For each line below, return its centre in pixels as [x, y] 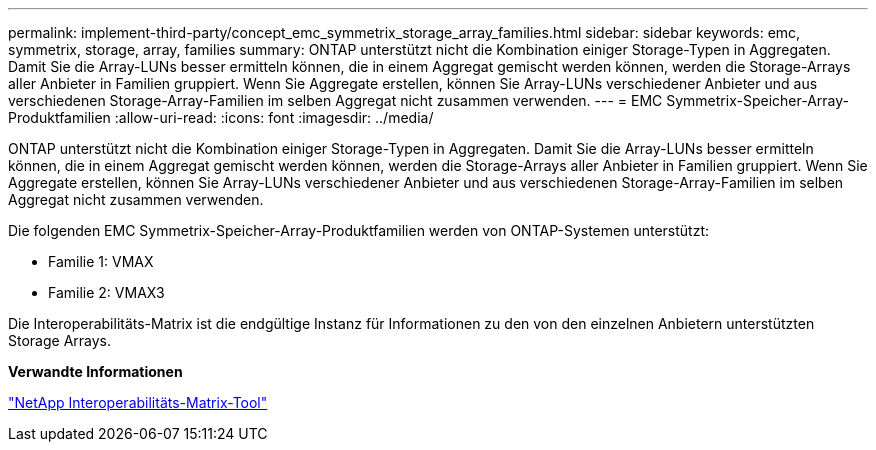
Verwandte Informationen [95, 371]
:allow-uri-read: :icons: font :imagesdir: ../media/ [274, 117]
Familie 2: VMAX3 [106, 292]
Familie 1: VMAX [101, 261]
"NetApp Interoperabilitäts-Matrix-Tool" [138, 402]
